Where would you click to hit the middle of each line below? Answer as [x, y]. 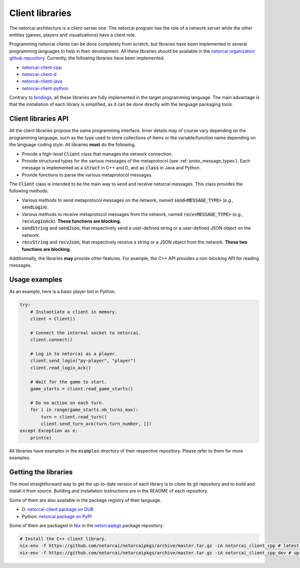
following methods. [29, 191]
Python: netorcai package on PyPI [57, 516]
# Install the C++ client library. [63, 538]
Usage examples [36, 280]
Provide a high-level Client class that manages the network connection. [97, 154]
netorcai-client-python [45, 88]
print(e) [41, 438]
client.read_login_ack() [61, 368]
